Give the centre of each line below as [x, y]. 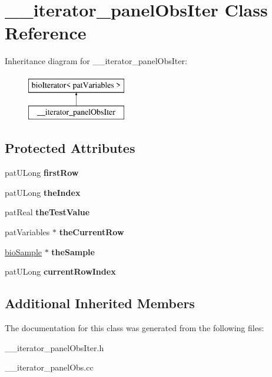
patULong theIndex [43, 192]
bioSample [24, 251]
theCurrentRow [92, 232]
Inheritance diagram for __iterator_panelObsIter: [96, 61]
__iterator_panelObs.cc [49, 367]
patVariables [27, 232]
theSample [73, 251]
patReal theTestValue [47, 212]
